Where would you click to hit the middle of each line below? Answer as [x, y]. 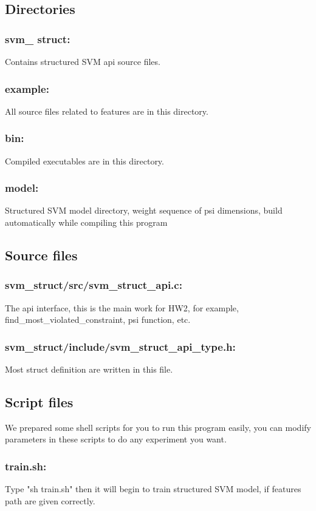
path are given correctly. [50, 500]
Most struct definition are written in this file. [89, 369]
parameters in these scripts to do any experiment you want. [116, 439]
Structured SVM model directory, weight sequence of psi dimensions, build [144, 210]
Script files [39, 402]
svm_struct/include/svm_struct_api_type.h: [120, 346]
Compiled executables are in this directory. [84, 161]
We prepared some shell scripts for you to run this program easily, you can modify [158, 427]
